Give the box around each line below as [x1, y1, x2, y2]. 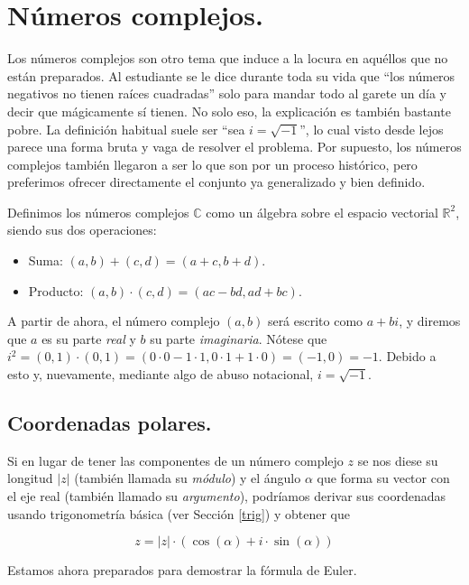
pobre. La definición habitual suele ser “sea [7, 119, 245, 138]
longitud [7, 469, 53, 487]
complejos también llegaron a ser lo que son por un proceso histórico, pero [7, 154, 418, 173]
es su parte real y [41, 329, 136, 348]
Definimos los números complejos [7, 202, 189, 221]
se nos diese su [357, 450, 438, 469]
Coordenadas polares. [7, 409, 212, 437]
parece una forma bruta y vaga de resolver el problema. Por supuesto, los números [7, 137, 462, 156]
